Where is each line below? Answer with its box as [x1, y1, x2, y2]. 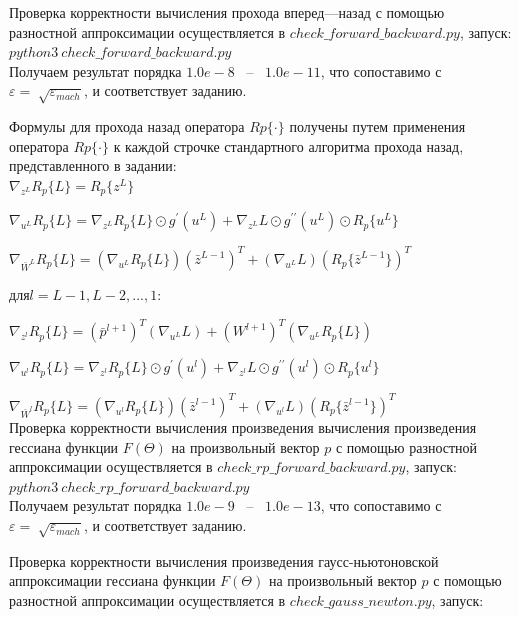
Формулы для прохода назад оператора [9, 116, 245, 137]
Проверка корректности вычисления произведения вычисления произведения [9, 417, 477, 438]
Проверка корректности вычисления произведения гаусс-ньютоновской [9, 550, 439, 571]
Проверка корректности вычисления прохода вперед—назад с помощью [9, 2, 445, 22]
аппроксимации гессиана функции [9, 570, 216, 591]
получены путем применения [289, 116, 466, 137]
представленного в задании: [9, 155, 177, 176]
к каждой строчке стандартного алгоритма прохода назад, [113, 135, 464, 156]
